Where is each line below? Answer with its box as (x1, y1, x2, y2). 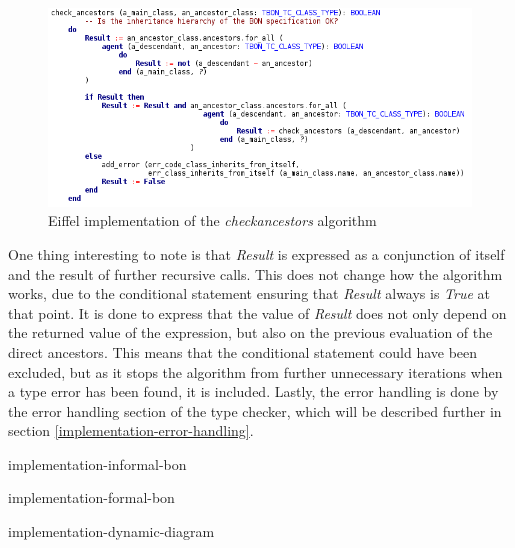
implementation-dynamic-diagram (8, 521, 215, 542)
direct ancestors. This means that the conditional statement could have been (8, 341, 478, 362)
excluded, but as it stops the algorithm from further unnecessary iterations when (8, 361, 503, 382)
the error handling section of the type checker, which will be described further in (8, 400, 502, 421)
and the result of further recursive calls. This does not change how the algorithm (8, 263, 503, 284)
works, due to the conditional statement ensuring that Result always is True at (8, 283, 491, 304)
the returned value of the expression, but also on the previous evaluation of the (8, 322, 493, 343)
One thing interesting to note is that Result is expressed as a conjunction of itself (8, 243, 505, 264)
